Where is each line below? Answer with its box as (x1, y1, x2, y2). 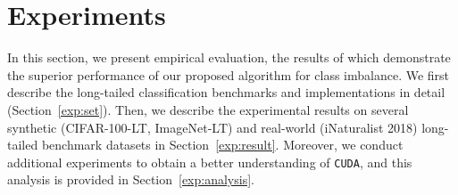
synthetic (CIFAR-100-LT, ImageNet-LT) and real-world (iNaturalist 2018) (7, 118, 418, 136)
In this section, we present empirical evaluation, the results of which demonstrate (7, 48, 451, 67)
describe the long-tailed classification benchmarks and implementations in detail (7, 83, 446, 102)
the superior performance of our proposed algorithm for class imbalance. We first (7, 65, 450, 84)
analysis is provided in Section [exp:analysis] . (7, 170, 254, 189)
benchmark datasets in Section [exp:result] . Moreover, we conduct (41, 135, 404, 154)
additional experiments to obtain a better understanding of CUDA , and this (7, 152, 412, 171)
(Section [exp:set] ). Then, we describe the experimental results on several (7, 100, 409, 118)
